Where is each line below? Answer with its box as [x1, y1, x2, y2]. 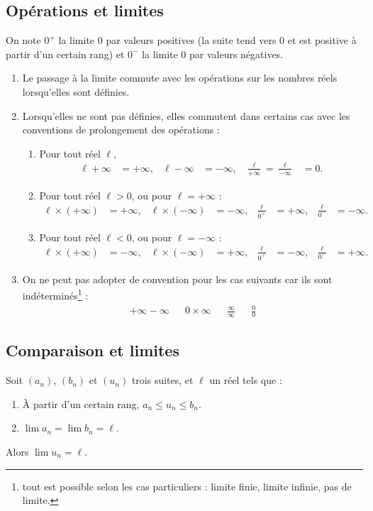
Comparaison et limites [6, 339, 179, 361]
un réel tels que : [209, 373, 282, 388]
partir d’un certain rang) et [6, 46, 125, 61]
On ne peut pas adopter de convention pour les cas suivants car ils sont [22, 271, 333, 286]
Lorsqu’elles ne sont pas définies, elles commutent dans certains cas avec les [22, 108, 350, 123]
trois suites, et [131, 373, 194, 388]
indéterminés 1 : [22, 286, 89, 303]
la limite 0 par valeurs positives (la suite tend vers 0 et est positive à [58, 33, 357, 48]
